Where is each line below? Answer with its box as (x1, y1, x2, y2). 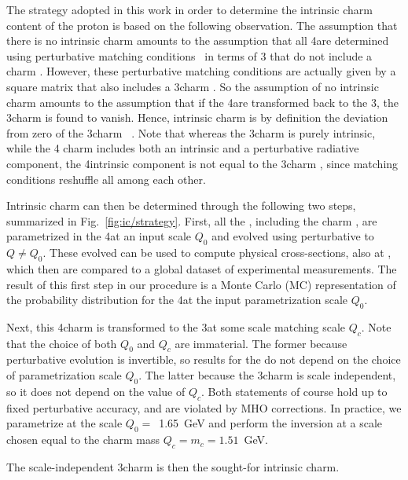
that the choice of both (6, 335, 117, 351)
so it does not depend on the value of (6, 383, 186, 399)
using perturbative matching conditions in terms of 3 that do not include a (6, 47, 373, 64)
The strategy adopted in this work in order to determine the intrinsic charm (6, 2, 373, 17)
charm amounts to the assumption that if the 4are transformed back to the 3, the (6, 93, 399, 110)
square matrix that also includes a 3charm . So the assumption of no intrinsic (6, 78, 379, 94)
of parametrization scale (6, 367, 122, 383)
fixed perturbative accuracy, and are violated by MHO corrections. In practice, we (6, 399, 402, 416)
